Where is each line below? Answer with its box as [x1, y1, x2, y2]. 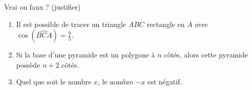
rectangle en [146, 18, 185, 29]
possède [16, 59, 40, 70]
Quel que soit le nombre [16, 76, 92, 87]
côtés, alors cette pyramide [164, 49, 248, 60]
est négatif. [147, 76, 182, 87]
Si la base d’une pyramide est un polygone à [16, 49, 155, 60]
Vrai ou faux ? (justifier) [4, 2, 81, 12]
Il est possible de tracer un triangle [16, 18, 127, 29]
